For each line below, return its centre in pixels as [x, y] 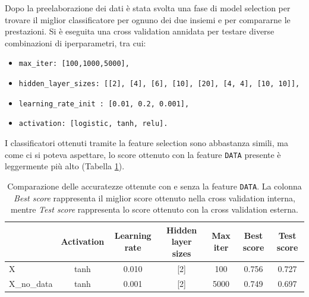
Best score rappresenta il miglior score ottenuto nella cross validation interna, [154, 198]
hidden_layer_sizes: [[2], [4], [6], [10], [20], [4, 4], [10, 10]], [159, 84]
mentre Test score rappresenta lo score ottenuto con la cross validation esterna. [154, 209]
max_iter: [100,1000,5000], [74, 64]
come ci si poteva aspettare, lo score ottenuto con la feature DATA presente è [143, 154]
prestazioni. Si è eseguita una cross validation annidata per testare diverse [140, 31]
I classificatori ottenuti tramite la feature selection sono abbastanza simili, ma [146, 143]
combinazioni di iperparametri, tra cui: [75, 42]
